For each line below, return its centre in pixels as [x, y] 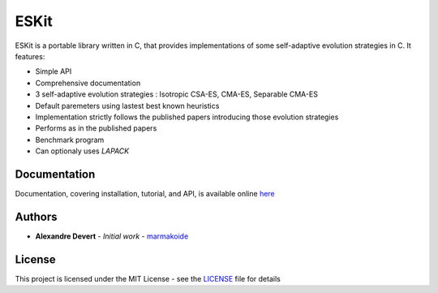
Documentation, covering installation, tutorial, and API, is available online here [145, 193]
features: [30, 56]
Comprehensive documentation [88, 83]
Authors [36, 216]
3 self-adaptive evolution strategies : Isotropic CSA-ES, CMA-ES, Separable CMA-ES [176, 94]
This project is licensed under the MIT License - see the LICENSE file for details [148, 278]
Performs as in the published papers [96, 128]
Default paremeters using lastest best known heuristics [127, 106]
